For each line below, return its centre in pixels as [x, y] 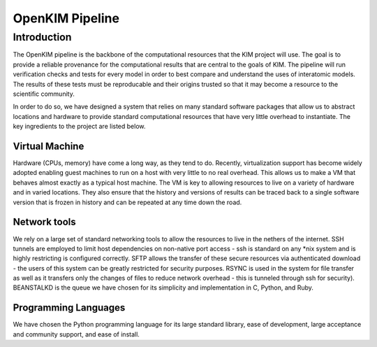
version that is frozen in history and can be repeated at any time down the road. [127, 202]
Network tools [44, 222]
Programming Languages [69, 308]
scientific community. [44, 94]
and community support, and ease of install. [76, 334]
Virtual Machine [49, 146]
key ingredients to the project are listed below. [79, 127]
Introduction [42, 37]
